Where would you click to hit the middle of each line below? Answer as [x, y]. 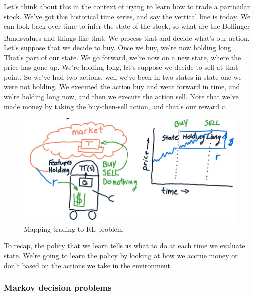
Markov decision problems [58, 287]
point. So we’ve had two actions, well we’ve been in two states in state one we [123, 76]
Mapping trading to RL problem [73, 228]
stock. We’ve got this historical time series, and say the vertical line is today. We [127, 16]
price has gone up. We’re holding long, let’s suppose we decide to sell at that [121, 67]
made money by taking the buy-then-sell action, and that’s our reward [112, 106]
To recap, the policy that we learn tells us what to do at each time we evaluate [125, 245]
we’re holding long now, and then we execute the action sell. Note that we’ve [121, 96]
